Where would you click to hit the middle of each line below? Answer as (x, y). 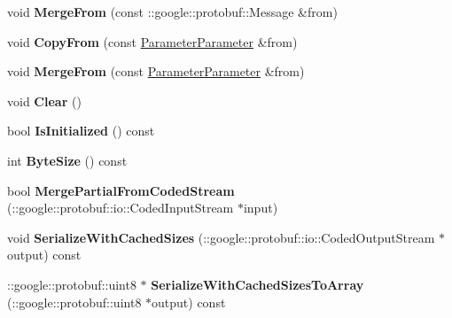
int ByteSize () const (67, 160)
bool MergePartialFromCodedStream (121, 190)
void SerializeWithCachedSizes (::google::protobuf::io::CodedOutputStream (221, 237)
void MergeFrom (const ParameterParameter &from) (156, 71)
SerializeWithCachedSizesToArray (257, 284)
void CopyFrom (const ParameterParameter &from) (152, 41)
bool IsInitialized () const (81, 131)
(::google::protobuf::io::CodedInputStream (121, 208)
